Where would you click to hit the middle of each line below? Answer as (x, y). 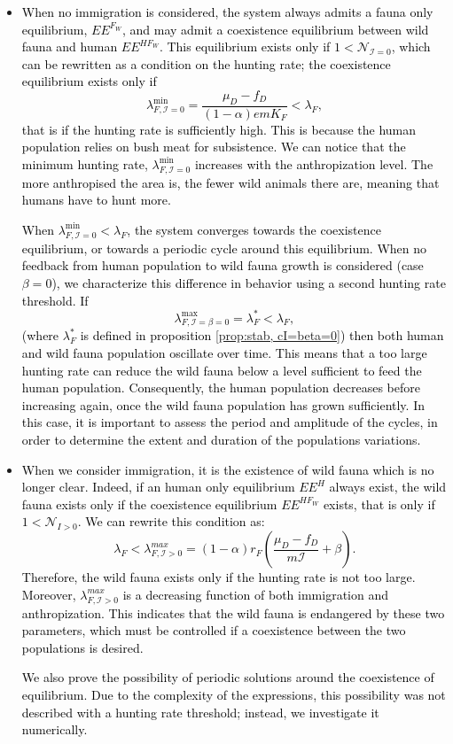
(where (40, 335)
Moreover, (49, 594)
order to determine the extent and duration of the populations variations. (221, 439)
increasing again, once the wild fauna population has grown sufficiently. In (223, 404)
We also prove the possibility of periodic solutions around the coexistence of (228, 677)
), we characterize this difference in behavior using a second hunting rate (249, 282)
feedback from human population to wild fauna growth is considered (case (223, 265)
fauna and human (70, 46)
